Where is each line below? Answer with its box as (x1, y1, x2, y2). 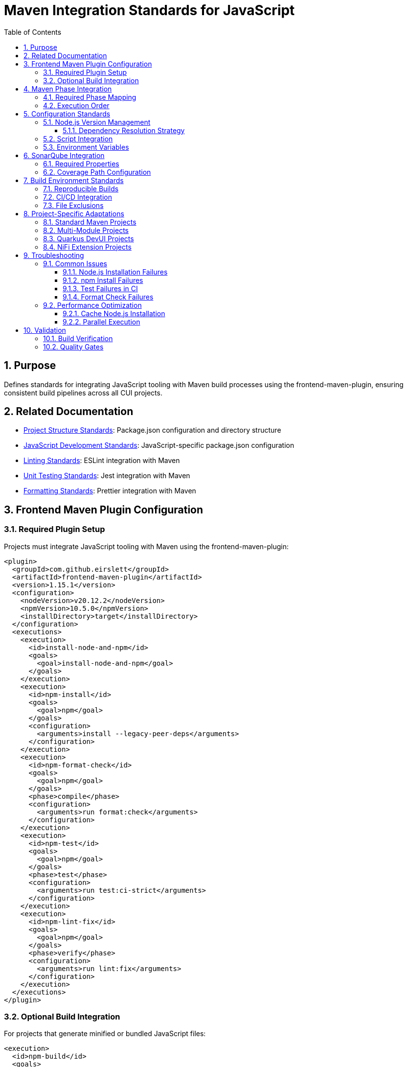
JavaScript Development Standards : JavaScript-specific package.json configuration (23, 441, 294, 450)
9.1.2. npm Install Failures (63, 276, 143, 284)
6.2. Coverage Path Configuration (43, 167, 151, 176)
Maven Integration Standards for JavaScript (4, 2, 295, 19)
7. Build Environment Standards (23, 176, 124, 185)
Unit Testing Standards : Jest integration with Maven (23, 471, 190, 480)
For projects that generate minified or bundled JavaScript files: (4, 1029, 206, 1038)
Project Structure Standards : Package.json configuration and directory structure (23, 426, 281, 435)
